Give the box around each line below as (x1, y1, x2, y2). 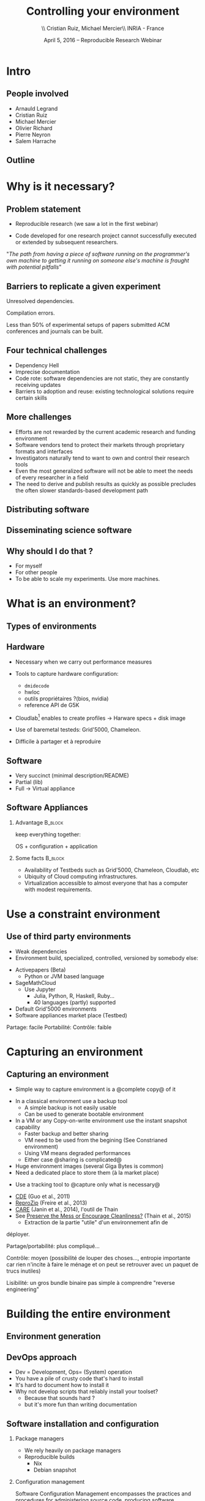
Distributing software (6, 504, 90, 515)
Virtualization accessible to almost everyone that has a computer (24, 879, 188, 886)
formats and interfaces (15, 447, 73, 455)
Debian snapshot (33, 1466, 76, 1473)
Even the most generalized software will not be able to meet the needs (15, 467, 193, 474)
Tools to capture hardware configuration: (15, 670, 119, 677)
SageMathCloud (15, 979, 56, 986)
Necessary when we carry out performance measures (15, 658, 152, 665)
